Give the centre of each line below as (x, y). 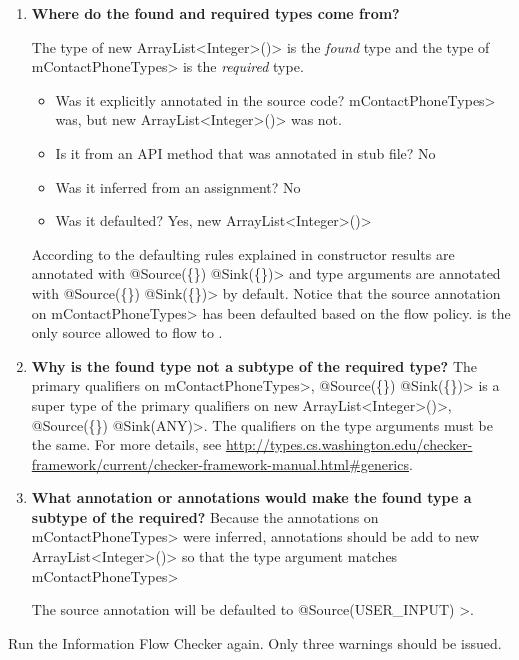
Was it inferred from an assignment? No (178, 186)
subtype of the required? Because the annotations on (205, 516)
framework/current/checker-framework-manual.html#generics (220, 463)
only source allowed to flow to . (127, 332)
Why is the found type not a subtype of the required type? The (254, 365)
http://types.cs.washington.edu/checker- (349, 444)
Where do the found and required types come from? (215, 13)
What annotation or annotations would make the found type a (251, 497)
